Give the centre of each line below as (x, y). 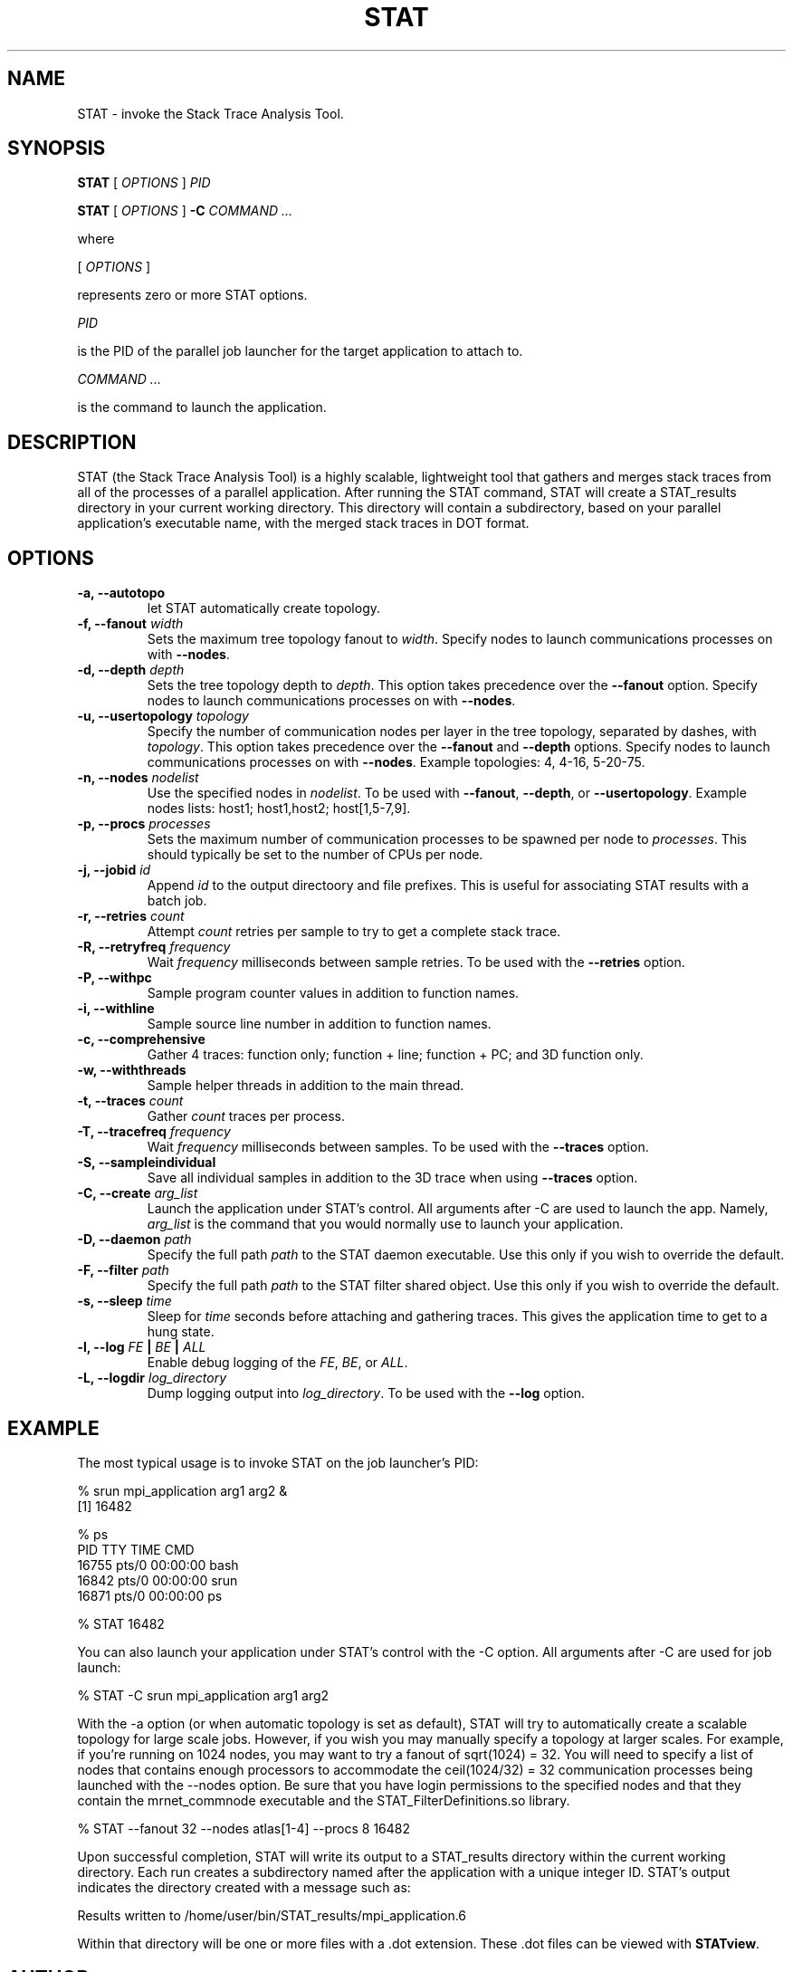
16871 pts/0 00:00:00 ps (150, 1595)
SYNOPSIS (57, 148)
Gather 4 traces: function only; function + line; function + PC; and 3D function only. (395, 1055)
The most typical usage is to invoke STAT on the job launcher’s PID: (278, 1462)
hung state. (181, 1332)
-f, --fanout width (130, 624)
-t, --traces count (130, 1101)
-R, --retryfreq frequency (154, 947)
